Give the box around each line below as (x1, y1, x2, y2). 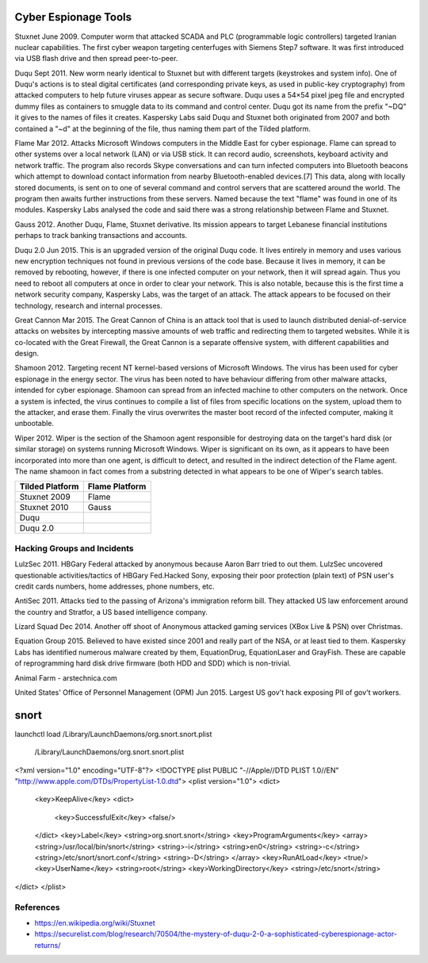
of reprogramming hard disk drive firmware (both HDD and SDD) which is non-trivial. (14, 658, 292, 668)
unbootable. (14, 419, 55, 428)
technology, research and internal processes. (14, 301, 162, 310)
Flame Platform (87, 481, 147, 492)
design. (14, 349, 40, 359)
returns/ (34, 940, 61, 950)
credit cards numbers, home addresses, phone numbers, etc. (14, 581, 215, 591)
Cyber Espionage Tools (14, 10, 132, 24)
